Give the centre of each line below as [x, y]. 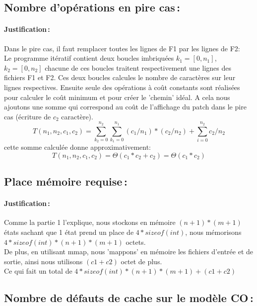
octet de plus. [141, 261]
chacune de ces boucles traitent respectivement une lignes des [138, 67]
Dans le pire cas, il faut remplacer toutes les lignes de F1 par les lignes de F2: [122, 48]
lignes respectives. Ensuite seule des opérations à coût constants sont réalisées [122, 87]
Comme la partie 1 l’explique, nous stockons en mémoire [90, 222]
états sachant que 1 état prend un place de [69, 232]
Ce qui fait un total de [38, 271]
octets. [136, 242]
